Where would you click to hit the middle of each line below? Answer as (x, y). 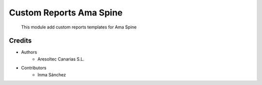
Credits (20, 41)
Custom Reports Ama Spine (66, 13)
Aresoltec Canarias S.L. (61, 59)
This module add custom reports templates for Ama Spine (79, 27)
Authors (29, 52)
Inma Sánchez (52, 74)
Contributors (34, 68)
